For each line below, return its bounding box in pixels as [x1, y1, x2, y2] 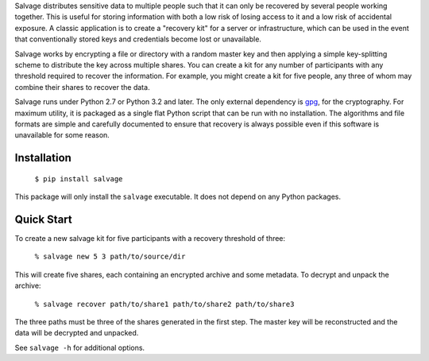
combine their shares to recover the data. [14, 82, 150, 91]
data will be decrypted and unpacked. [14, 328, 139, 338]
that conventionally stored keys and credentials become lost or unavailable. [14, 34, 262, 44]
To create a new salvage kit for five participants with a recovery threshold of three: [14, 234, 286, 243]
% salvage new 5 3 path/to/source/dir [34, 252, 186, 262]
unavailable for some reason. [14, 130, 110, 140]
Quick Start [14, 212, 72, 226]
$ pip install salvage [34, 174, 123, 183]
